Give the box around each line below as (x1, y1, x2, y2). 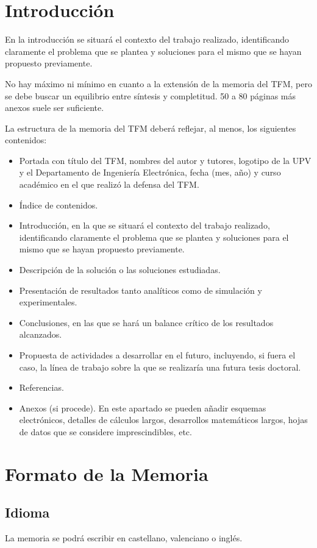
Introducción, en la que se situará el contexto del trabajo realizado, (19, 219, 270, 232)
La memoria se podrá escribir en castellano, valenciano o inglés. (5, 532, 243, 544)
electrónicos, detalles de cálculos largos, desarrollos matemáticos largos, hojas (19, 413, 308, 426)
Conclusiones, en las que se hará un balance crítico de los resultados (19, 316, 274, 329)
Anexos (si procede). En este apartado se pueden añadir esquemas (19, 401, 266, 414)
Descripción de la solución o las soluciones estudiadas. (19, 263, 221, 276)
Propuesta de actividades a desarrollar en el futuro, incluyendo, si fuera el (19, 349, 296, 361)
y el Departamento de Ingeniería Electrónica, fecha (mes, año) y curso (19, 166, 281, 179)
